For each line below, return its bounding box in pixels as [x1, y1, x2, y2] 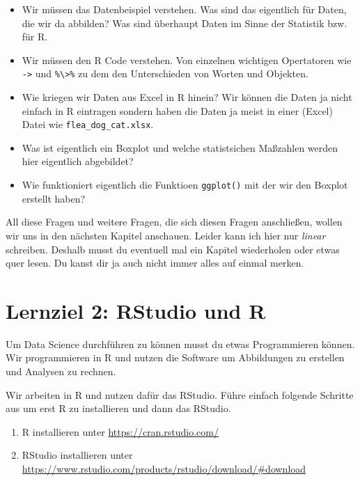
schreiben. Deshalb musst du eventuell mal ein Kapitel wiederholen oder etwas [6, 242, 340, 256]
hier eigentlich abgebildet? [22, 154, 134, 168]
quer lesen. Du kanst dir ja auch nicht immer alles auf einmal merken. [6, 255, 304, 270]
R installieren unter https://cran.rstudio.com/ [22, 424, 219, 439]
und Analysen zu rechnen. [6, 364, 116, 378]
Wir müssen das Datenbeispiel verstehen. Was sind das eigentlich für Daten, [22, 2, 347, 16]
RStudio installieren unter [22, 448, 133, 462]
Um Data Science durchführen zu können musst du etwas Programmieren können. [6, 336, 355, 351]
